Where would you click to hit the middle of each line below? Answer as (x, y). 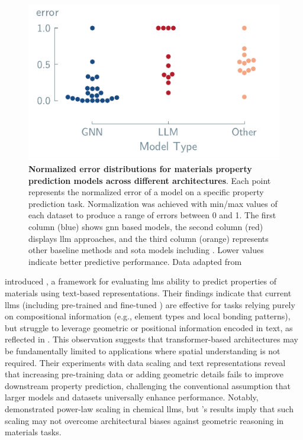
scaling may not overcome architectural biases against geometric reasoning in (144, 420)
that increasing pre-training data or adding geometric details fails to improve (144, 374)
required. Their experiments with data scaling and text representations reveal (145, 362)
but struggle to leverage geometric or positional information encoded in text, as (149, 327)
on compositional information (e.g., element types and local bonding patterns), (148, 316)
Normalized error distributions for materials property (140, 169)
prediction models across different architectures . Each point (150, 180)
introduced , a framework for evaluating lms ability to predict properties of (141, 281)
